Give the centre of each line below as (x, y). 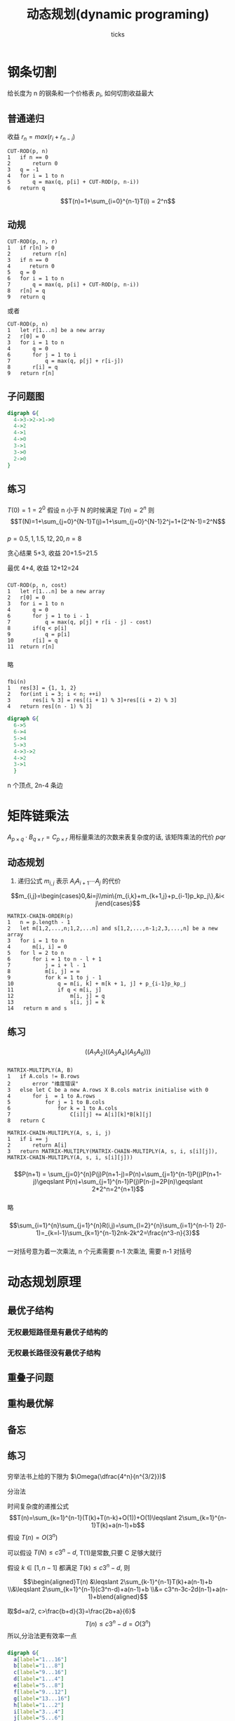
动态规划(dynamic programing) (118, 14)
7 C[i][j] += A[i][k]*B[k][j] (80, 1114)
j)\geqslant (48, 1182)
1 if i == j (28, 1139)
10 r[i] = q (33, 641)
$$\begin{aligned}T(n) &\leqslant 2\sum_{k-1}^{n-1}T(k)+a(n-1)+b (118, 1582)
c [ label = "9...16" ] (41, 1673)
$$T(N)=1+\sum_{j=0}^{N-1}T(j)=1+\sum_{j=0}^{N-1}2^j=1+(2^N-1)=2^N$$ (118, 521)
